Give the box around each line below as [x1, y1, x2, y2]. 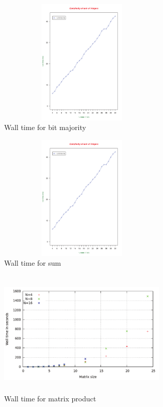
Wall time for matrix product [4, 393, 96, 404]
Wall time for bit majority [4, 122, 86, 133]
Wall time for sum [4, 258, 61, 268]
